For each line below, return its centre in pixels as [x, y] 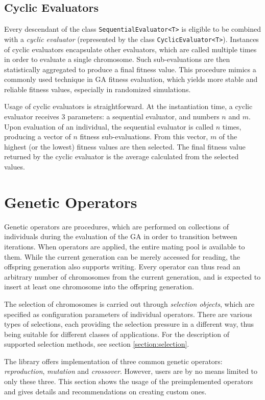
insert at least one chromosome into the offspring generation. [99, 287]
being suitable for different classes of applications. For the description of [117, 334]
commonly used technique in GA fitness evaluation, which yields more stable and [131, 79]
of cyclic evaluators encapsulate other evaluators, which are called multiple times [130, 49]
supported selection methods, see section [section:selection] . [97, 344]
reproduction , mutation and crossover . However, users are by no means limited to [131, 371]
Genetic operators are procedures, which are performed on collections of [117, 226]
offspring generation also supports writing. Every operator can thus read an [122, 267]
